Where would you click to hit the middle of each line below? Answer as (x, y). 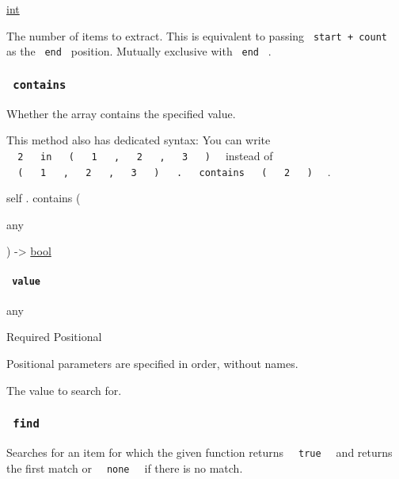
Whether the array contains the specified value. (121, 113)
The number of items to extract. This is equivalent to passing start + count (197, 35)
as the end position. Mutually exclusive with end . (139, 51)
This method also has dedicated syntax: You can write (139, 140)
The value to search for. (64, 390)
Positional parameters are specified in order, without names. (152, 364)
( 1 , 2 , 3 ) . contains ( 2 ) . (174, 171)
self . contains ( (44, 198)
